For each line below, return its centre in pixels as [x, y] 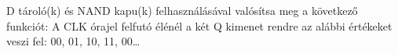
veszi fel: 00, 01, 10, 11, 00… [73, 41]
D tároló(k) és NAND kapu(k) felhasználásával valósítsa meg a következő [182, 10]
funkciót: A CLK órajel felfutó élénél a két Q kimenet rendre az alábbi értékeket [199, 25]
